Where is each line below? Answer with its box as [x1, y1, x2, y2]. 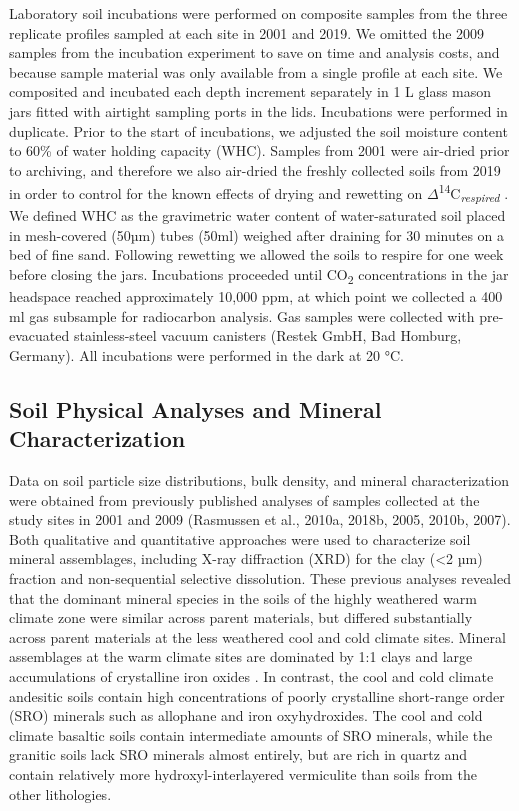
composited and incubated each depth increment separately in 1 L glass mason [9, 81, 492, 102]
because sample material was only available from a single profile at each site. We [9, 61, 503, 82]
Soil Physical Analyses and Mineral [9, 393, 382, 424]
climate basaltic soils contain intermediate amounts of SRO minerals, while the [9, 724, 493, 745]
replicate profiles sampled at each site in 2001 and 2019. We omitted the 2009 [9, 22, 485, 43]
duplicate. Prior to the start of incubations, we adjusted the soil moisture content [9, 120, 508, 141]
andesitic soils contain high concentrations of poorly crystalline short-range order [9, 685, 505, 706]
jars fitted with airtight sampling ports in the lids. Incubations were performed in [9, 100, 508, 121]
